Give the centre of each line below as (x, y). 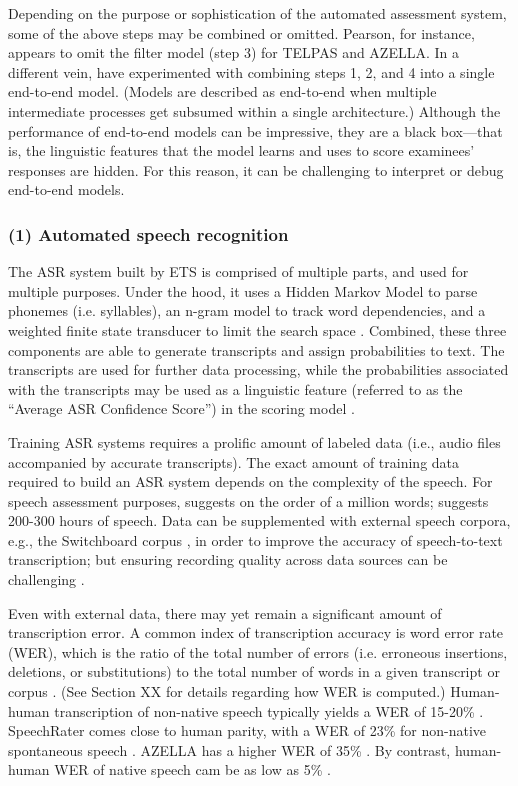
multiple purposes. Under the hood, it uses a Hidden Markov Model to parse (243, 290)
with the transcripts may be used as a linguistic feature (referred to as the (235, 388)
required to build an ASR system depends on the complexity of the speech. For (250, 481)
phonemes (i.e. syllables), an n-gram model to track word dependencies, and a (247, 310)
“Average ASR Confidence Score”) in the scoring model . (181, 408)
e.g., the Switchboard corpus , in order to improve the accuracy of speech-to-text (255, 539)
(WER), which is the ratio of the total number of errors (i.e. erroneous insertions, (258, 651)
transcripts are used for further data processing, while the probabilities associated (258, 369)
